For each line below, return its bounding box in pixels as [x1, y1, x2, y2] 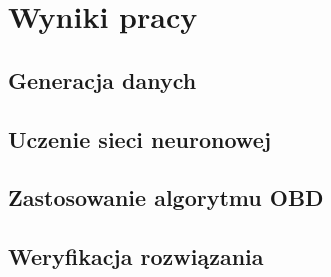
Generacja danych [8, 64, 197, 95]
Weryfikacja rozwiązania [8, 241, 264, 272]
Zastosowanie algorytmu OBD [8, 182, 324, 213]
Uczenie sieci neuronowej [8, 123, 272, 154]
